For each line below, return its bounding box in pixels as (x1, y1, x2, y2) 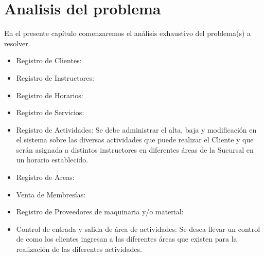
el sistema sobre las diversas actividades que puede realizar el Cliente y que (16, 134, 254, 145)
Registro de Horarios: (16, 89, 83, 100)
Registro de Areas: (16, 172, 75, 182)
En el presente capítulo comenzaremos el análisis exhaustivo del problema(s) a (4, 28, 251, 39)
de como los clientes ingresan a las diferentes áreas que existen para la (16, 233, 237, 244)
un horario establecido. (16, 154, 89, 165)
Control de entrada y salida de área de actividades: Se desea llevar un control (16, 223, 260, 234)
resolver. (4, 38, 30, 48)
